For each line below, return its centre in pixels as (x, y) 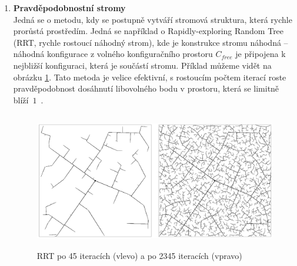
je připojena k (261, 54)
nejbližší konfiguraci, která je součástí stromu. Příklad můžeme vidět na (142, 65)
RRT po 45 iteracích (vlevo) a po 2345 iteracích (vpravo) (139, 255)
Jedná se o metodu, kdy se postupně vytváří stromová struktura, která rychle (153, 19)
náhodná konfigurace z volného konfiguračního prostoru (113, 54)
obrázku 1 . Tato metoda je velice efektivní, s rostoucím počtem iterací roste (150, 77)
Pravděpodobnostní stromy (69, 8)
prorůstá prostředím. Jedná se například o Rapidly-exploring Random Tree (148, 31)
